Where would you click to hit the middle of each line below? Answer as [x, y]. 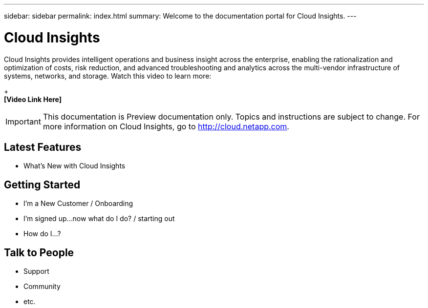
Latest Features [43, 147]
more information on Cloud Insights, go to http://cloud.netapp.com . [166, 126]
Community [42, 287]
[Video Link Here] [33, 99]
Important [23, 121]
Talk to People [39, 252]
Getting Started [42, 185]
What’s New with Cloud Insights [75, 166]
